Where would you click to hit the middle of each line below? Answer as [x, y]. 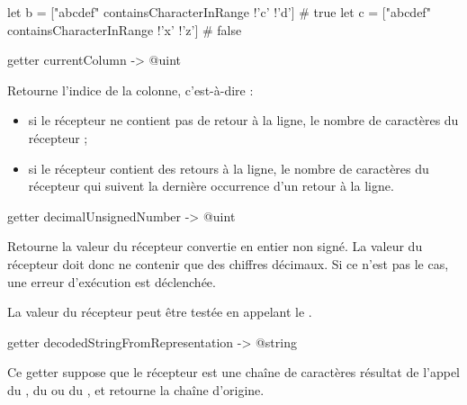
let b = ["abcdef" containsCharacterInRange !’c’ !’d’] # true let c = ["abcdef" [219, 12]
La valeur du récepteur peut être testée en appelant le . [160, 312]
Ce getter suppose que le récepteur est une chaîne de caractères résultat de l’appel [233, 372]
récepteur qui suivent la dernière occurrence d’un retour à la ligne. [211, 186]
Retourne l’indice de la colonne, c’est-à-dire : [130, 90]
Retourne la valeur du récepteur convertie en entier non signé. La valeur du [215, 246]
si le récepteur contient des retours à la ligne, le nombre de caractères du [229, 168]
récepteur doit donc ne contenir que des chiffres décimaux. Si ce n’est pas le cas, [228, 263]
